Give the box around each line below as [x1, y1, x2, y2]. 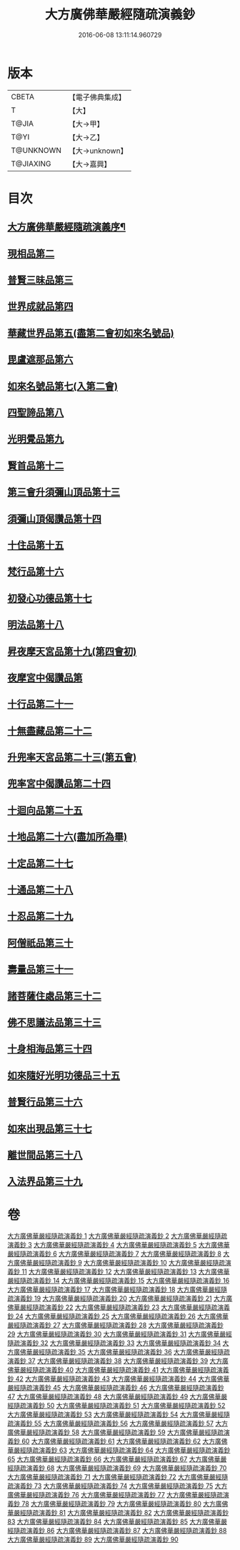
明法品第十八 [7, 619, 64, 631]
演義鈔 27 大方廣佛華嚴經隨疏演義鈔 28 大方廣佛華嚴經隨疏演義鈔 [31, 1321, 224, 1329]
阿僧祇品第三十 [7, 936, 74, 949]
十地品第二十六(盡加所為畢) [7, 831, 127, 843]
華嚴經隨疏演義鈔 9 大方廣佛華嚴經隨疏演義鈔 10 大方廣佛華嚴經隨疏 [26, 1259, 225, 1267]
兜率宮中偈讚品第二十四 [7, 778, 111, 790]
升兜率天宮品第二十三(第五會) [7, 751, 137, 764]
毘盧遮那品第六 [7, 354, 74, 366]
